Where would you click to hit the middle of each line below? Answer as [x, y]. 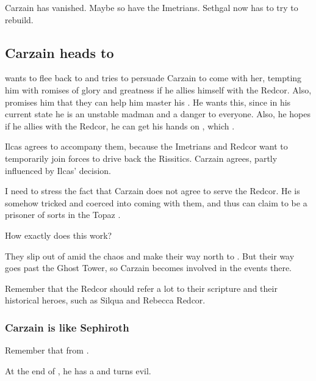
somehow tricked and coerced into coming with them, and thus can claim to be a [156, 202]
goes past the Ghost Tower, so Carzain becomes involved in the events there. [148, 268]
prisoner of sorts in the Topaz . [63, 215]
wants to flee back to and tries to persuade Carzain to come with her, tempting [153, 78]
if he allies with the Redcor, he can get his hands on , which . [120, 125]
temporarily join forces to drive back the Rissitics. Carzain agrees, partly [141, 158]
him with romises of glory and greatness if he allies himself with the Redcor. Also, [158, 89]
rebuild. [19, 19]
